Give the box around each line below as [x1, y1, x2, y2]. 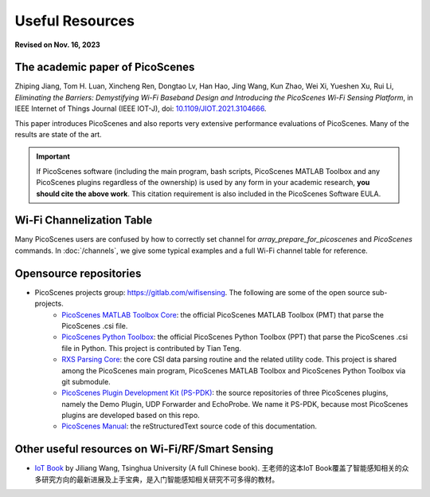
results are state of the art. [14, 130, 103, 140]
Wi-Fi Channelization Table [14, 214, 153, 227]
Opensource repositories [14, 266, 142, 280]
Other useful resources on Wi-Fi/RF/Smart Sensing [14, 443, 274, 456]
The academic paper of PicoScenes [14, 61, 195, 74]
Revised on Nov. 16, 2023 [14, 40, 101, 49]
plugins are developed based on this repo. [61, 411, 201, 420]
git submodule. [61, 377, 111, 386]
